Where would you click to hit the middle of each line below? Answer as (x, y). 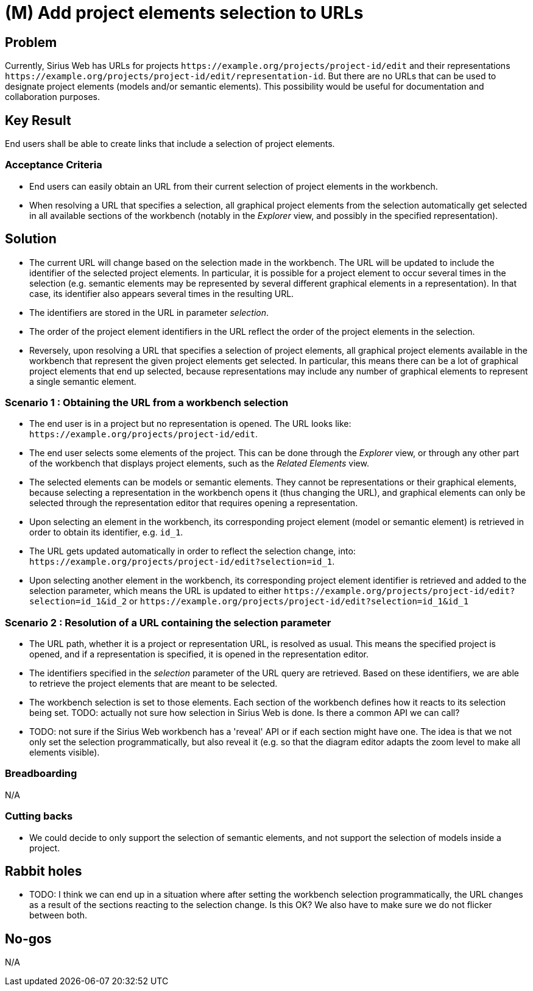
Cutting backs (39, 816)
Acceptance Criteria (54, 165)
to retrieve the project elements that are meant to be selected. (154, 684)
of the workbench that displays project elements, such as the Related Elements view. (199, 463)
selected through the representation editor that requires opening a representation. (194, 503)
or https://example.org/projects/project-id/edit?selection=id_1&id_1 (299, 601)
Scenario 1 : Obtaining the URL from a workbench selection (147, 402)
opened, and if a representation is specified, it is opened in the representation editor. (199, 654)
